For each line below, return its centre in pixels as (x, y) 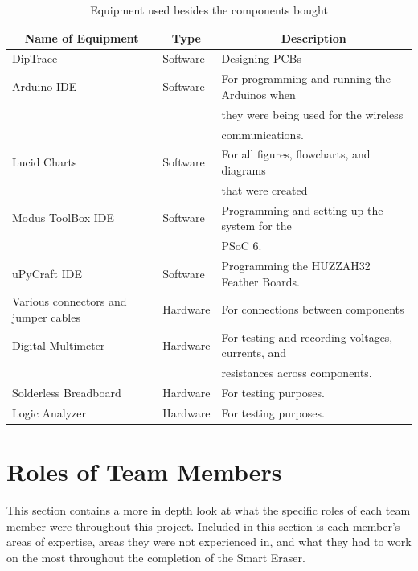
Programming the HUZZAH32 (296, 265)
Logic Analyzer (49, 412)
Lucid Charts (45, 162)
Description (313, 37)
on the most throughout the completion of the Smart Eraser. (156, 557)
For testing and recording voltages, (307, 337)
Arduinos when (258, 94)
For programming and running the (306, 78)
